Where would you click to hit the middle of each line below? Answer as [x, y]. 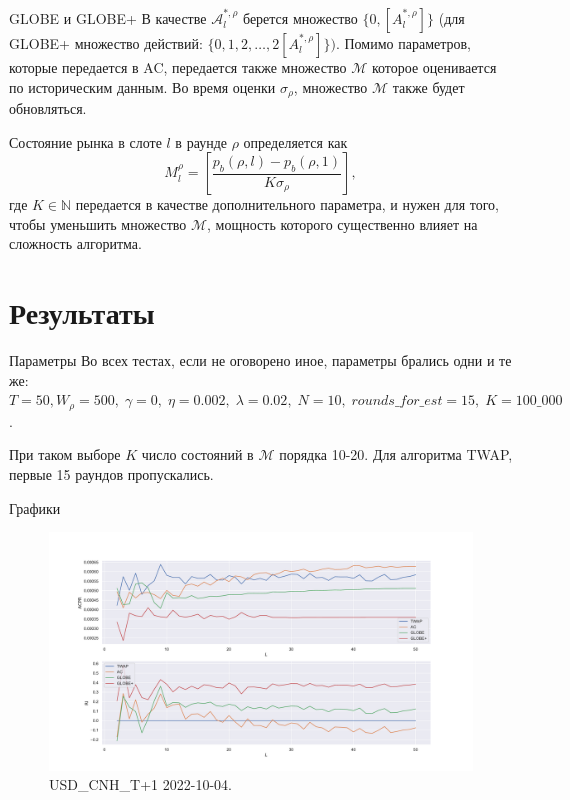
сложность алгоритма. [75, 243]
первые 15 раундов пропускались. [111, 473]
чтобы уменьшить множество [98, 223]
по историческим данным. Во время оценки [142, 86]
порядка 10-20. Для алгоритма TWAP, [396, 454]
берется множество [300, 18]
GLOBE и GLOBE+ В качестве [108, 18]
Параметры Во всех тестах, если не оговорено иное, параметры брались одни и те [260, 360]
